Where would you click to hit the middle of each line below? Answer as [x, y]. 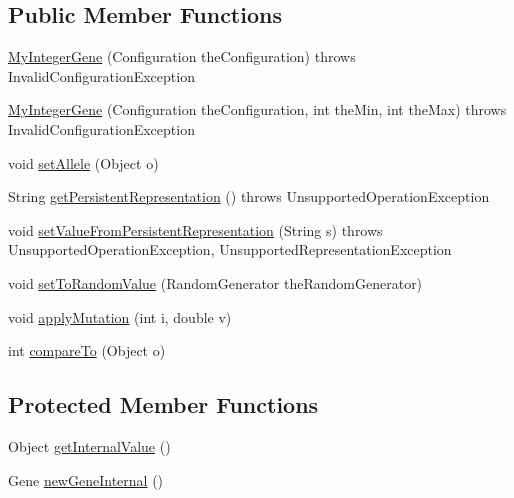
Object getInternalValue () [89, 445]
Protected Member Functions [163, 404]
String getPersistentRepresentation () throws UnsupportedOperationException [249, 196]
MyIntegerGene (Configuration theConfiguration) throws [182, 56]
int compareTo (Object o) [87, 350]
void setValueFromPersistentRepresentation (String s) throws [195, 229]
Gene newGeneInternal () [86, 479]
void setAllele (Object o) [83, 162]
